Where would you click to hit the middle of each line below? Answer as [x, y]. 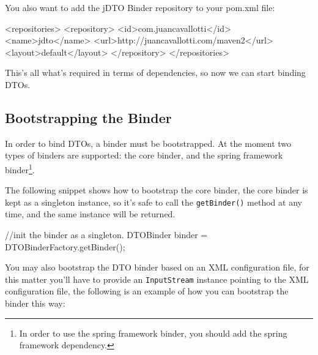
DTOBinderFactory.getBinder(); [65, 246]
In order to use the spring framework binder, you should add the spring [153, 333]
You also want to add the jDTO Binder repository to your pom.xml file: [140, 7]
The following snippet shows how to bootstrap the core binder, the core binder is [157, 190]
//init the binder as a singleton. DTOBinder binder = [106, 235]
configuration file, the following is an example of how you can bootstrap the [147, 291]
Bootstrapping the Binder [88, 117]
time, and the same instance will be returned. [90, 214]
